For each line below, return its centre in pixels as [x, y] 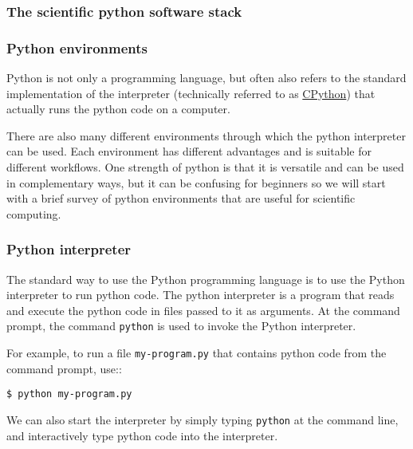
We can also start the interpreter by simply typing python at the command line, [203, 419]
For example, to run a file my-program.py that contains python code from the [197, 353]
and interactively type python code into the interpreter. [142, 435]
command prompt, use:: [64, 368]
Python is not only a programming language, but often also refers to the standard [206, 78]
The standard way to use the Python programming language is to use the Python [206, 279]
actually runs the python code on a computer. [118, 109]
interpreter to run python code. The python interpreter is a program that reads [201, 295]
